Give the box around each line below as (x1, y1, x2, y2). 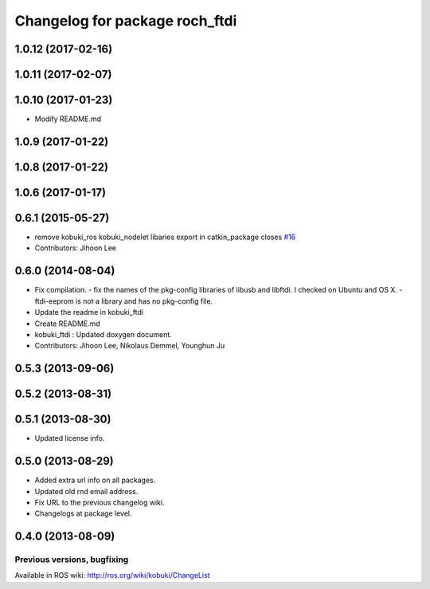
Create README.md (34, 319, 101, 328)
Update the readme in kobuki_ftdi (34, 308, 143, 317)
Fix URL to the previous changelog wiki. (34, 497, 165, 507)
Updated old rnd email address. (34, 486, 139, 496)
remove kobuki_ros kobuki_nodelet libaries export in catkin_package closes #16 (34, 232, 296, 242)
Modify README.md (34, 114, 102, 124)
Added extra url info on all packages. (34, 475, 156, 485)
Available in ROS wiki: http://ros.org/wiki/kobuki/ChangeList (14, 571, 210, 580)
